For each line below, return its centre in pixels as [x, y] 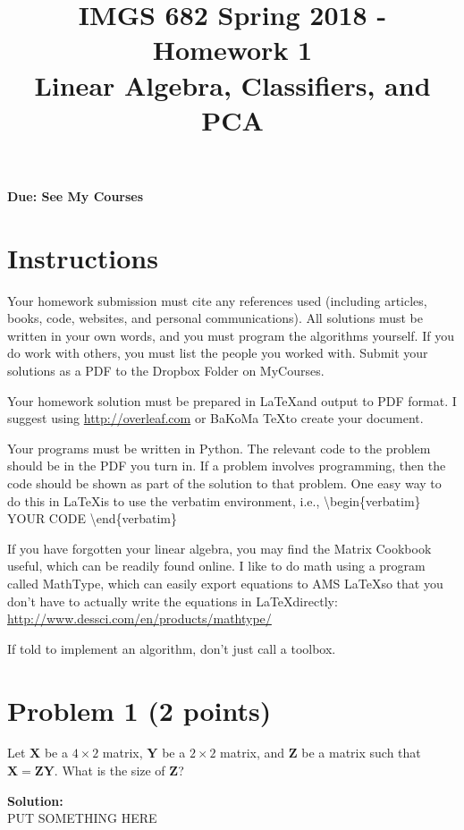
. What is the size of [110, 771]
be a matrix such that [361, 753]
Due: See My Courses [76, 195]
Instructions [83, 257]
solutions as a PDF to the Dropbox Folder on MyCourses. [166, 371]
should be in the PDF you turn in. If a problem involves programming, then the [227, 466]
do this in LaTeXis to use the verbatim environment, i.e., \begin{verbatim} [214, 500]
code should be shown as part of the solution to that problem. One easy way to [224, 483]
